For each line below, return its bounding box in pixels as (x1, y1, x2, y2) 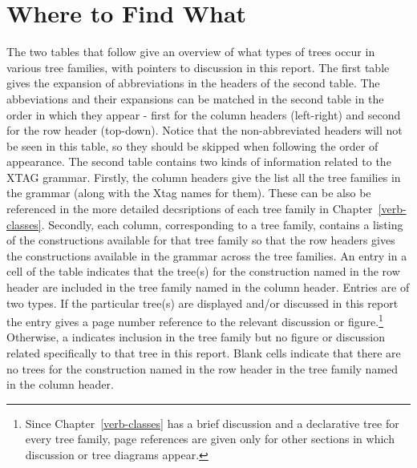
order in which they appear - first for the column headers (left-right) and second (6, 106, 401, 123)
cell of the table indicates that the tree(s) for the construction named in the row (6, 263, 400, 280)
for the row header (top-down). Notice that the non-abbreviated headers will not (6, 122, 403, 139)
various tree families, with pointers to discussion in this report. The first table (6, 58, 390, 75)
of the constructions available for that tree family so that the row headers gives (6, 232, 395, 248)
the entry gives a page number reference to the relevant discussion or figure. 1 (6, 311, 383, 329)
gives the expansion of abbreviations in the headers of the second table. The (6, 75, 380, 91)
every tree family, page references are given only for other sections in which (25, 430, 395, 447)
